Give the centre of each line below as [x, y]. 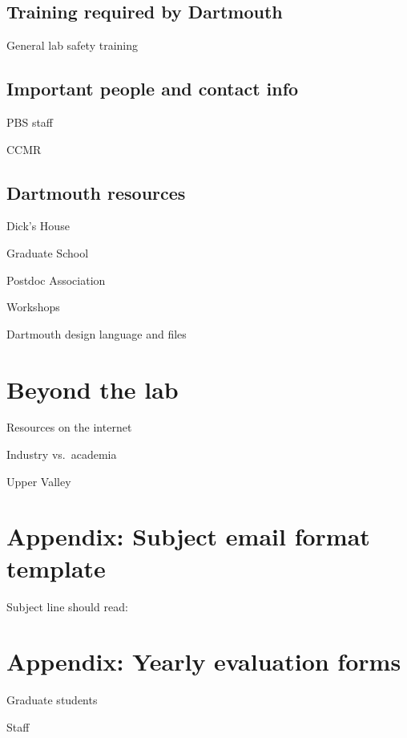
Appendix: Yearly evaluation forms [204, 661]
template [56, 568]
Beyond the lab [93, 389]
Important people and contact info [153, 89]
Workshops [33, 307]
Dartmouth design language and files [97, 333]
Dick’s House [38, 226]
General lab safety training [72, 45]
